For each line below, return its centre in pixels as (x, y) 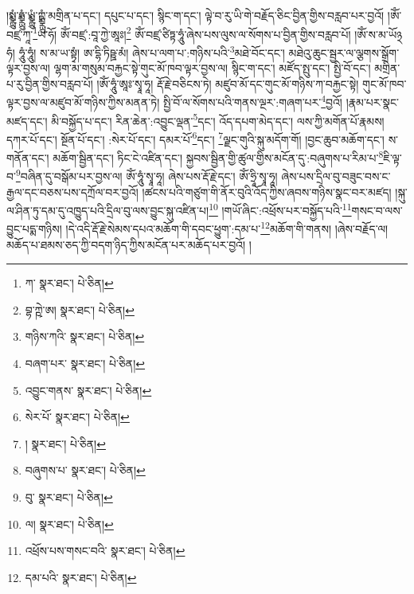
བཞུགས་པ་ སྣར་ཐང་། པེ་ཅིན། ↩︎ (85, 470)
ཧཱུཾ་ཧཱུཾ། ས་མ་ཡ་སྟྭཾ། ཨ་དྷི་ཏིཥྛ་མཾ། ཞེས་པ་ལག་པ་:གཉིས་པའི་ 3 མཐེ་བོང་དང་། (152, 51)
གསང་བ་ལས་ (377, 210)
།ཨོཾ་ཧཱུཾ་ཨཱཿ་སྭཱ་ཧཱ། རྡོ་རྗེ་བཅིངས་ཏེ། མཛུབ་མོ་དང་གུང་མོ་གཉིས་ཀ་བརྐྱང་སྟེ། (228, 83)
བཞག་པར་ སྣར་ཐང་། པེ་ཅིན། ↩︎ (85, 363)
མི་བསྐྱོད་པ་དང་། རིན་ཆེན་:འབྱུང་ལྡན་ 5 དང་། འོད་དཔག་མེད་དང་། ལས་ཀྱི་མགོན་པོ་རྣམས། (218, 119)
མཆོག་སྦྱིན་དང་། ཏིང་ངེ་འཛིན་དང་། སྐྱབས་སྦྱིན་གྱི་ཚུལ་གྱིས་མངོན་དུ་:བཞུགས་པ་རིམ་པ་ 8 (218, 156)
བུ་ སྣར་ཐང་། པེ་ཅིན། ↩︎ (69, 496)
